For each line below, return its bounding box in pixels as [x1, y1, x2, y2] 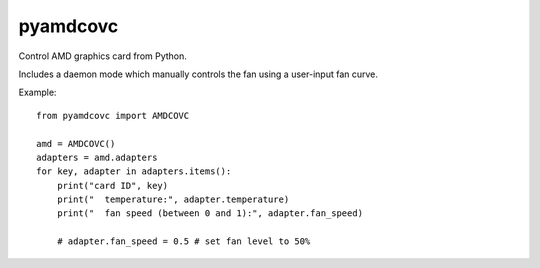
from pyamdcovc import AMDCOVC [36, 110, 190, 121]
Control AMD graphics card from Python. [18, 50, 187, 62]
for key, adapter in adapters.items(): [36, 166, 232, 177]
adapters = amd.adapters [36, 151, 158, 163]
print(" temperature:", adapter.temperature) [56, 194, 290, 205]
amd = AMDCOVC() [36, 138, 116, 149]
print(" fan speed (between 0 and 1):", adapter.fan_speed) [56, 208, 364, 219]
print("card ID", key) [56, 180, 169, 191]
